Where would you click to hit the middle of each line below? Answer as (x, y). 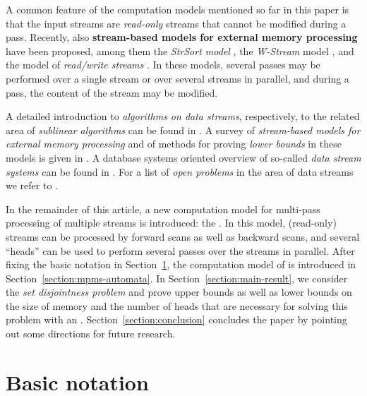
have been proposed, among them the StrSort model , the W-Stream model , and (180, 50)
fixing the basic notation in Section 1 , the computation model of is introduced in (181, 264)
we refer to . (32, 185)
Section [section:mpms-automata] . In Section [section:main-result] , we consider (177, 278)
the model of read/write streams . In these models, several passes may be (163, 65)
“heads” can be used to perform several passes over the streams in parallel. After (180, 250)
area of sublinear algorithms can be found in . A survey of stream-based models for (183, 130)
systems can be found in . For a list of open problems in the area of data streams (180, 171)
